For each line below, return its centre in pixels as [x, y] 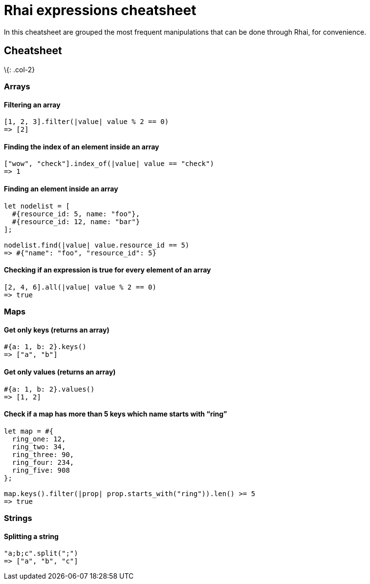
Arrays [17, 86]
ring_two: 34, [39, 447]
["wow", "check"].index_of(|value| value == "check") [109, 164]
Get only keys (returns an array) [57, 330]
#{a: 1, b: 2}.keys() [45, 347]
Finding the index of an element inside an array [82, 146]
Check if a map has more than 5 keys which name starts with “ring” [116, 414]
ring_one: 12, [39, 439]
